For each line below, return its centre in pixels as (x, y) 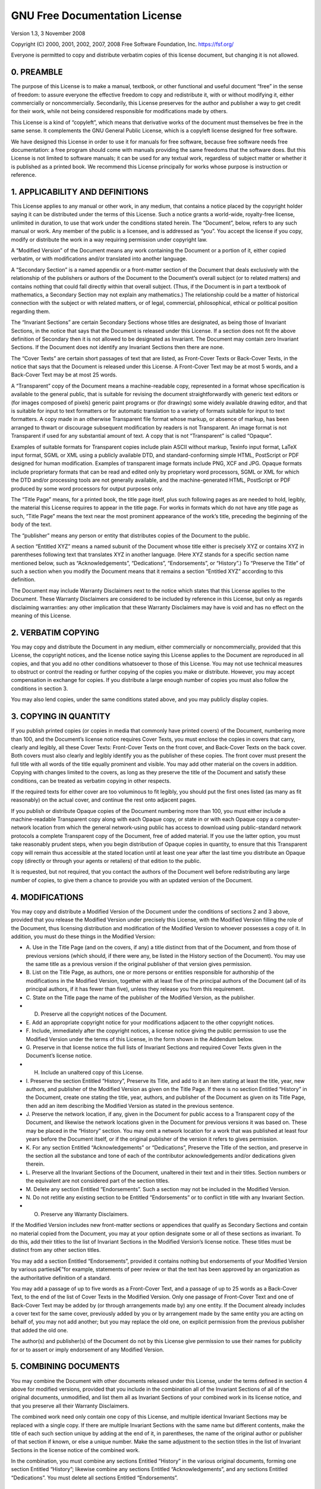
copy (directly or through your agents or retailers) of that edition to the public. (106, 861)
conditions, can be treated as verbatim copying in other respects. (91, 781)
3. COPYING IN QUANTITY (61, 717)
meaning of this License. (41, 616)
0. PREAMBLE (37, 72)
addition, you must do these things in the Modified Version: (83, 936)
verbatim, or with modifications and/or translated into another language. (99, 258)
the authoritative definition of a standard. (61, 1278)
